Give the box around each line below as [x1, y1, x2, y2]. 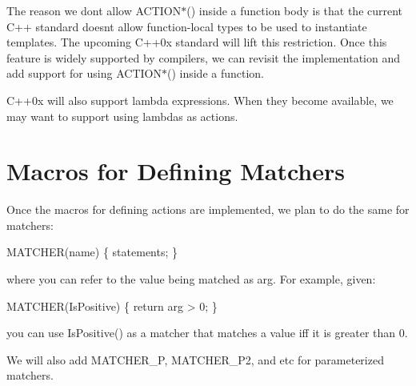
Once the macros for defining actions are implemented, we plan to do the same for [6, 201, 410, 218]
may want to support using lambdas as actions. [6, 107, 238, 124]
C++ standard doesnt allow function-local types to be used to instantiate [6, 18, 367, 34]
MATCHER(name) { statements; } [6, 243, 178, 260]
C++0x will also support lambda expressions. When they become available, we [6, 91, 394, 108]
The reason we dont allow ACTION [6, 2, 182, 18]
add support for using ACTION [6, 65, 162, 82]
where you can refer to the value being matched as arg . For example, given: [6, 271, 376, 287]
